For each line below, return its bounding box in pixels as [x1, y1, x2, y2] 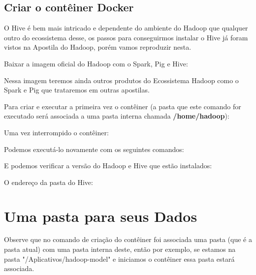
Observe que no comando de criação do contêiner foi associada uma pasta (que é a [4, 234, 252, 244]
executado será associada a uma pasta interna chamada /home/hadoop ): [4, 111, 229, 121]
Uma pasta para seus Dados [4, 206, 197, 226]
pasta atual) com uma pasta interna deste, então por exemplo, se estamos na [4, 244, 236, 254]
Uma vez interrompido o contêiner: [4, 127, 109, 137]
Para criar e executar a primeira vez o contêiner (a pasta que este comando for [4, 101, 241, 111]
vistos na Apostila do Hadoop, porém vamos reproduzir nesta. [4, 42, 192, 52]
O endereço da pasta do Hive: [4, 177, 93, 187]
